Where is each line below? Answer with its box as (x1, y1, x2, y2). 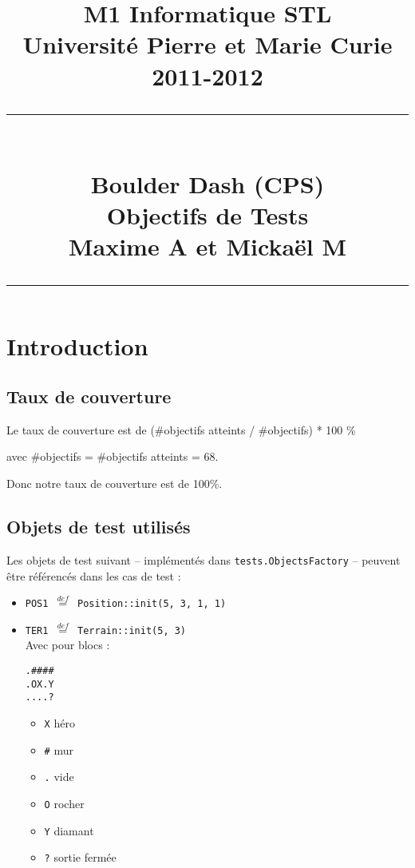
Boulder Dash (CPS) (90, 167, 325, 200)
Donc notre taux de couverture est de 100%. (6, 475, 223, 492)
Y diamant (44, 822, 94, 838)
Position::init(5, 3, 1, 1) (77, 598, 227, 610)
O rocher (44, 795, 85, 811)
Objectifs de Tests (106, 199, 309, 232)
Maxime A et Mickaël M (68, 230, 347, 263)
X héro (44, 715, 75, 731)
